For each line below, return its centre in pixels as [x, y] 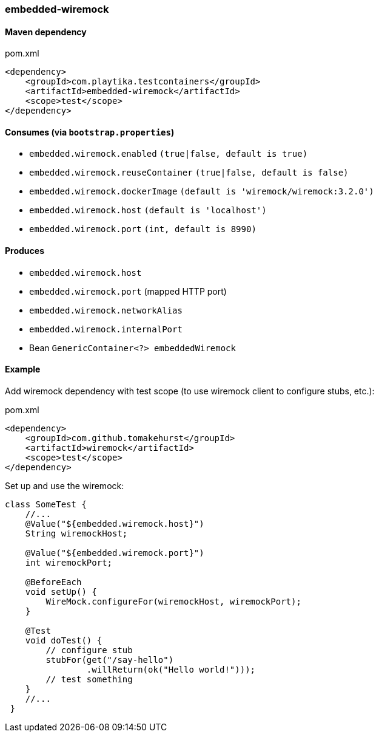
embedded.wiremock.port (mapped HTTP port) [128, 291]
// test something [89, 679]
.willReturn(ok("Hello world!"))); [171, 669]
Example [23, 369]
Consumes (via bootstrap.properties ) [90, 132]
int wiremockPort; [69, 562]
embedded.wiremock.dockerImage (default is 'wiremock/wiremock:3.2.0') [202, 192]
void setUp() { [61, 591]
